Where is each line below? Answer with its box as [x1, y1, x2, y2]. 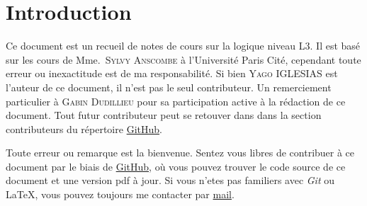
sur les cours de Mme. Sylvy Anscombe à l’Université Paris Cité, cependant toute [6, 52, 361, 67]
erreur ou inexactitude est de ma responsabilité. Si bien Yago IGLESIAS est [6, 66, 338, 81]
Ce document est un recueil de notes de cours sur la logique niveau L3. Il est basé [6, 38, 361, 53]
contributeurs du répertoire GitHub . [6, 121, 162, 136]
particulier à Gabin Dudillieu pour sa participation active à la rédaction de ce [6, 93, 346, 108]
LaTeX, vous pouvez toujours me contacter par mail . [6, 187, 235, 202]
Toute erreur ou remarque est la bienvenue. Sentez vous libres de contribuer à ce [6, 145, 355, 160]
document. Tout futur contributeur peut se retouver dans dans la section [6, 108, 322, 122]
